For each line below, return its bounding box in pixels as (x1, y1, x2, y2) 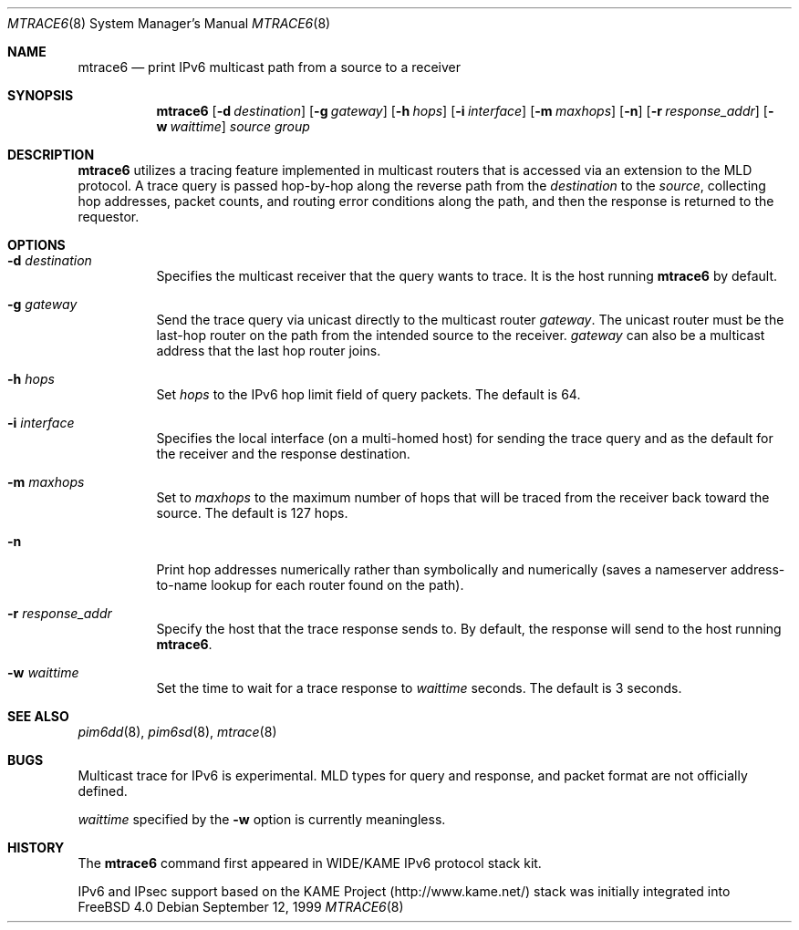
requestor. (78, 209, 140, 224)
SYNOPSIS (7, 88, 74, 103)
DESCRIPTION (7, 147, 95, 162)
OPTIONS (7, 237, 66, 253)
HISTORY (7, 840, 65, 855)
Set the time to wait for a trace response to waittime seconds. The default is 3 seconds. (156, 680, 682, 696)
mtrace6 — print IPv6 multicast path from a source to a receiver (78, 59, 461, 75)
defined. (78, 783, 128, 799)
